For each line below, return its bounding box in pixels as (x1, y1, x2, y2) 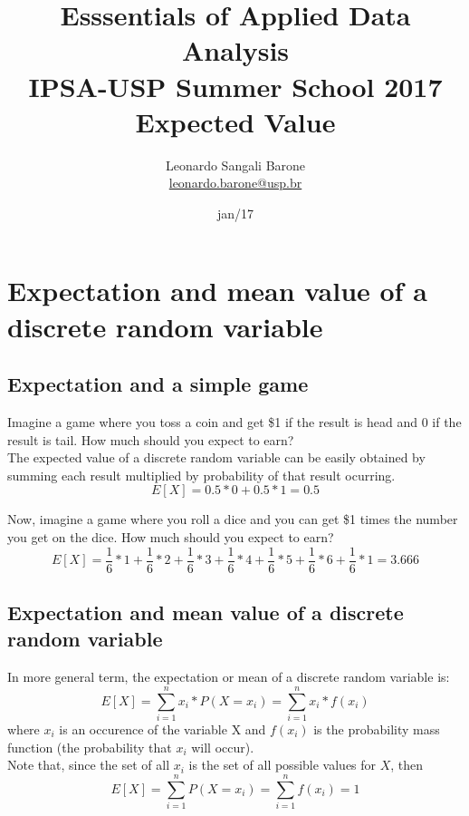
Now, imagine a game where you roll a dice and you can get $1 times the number (7, 510, 458, 529)
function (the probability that (7, 737, 172, 756)
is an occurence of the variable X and (59, 719, 266, 738)
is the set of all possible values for (188, 755, 377, 774)
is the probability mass (313, 719, 440, 738)
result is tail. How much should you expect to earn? (7, 430, 294, 449)
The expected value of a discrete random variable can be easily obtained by (7, 448, 426, 467)
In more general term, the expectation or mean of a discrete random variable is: (7, 667, 450, 686)
